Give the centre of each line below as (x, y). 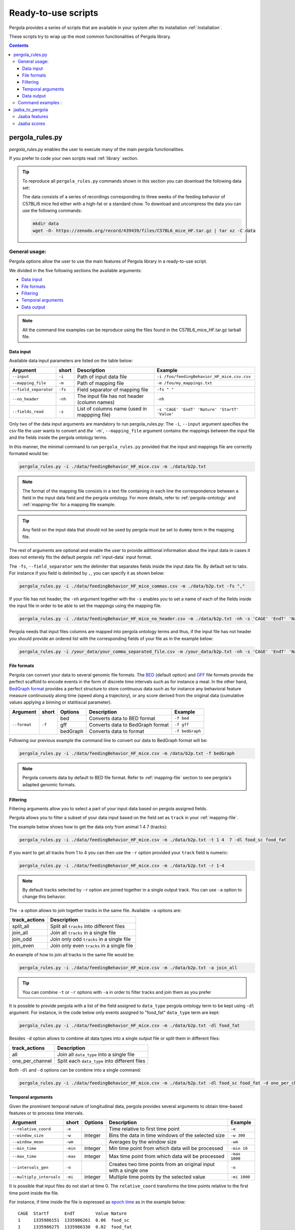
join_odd (22, 939)
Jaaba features (33, 117)
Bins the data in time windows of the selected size (167, 1136)
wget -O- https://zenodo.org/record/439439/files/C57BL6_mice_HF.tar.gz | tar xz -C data (144, 231)
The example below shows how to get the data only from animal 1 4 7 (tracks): (88, 827)
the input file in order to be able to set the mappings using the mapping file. (85, 606)
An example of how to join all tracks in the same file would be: (72, 955)
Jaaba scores (31, 123)
